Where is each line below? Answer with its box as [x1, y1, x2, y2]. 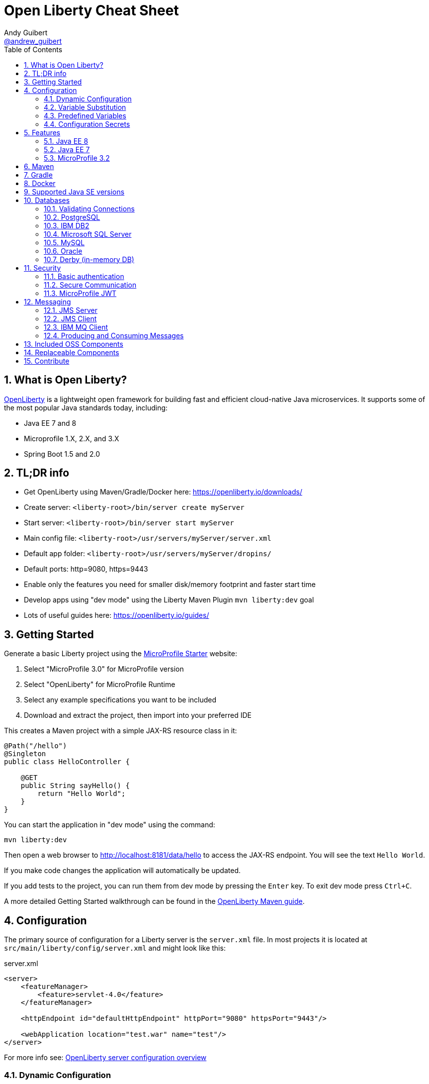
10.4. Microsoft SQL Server [44, 229, 132, 238]
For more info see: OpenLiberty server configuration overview [4, 1053, 207, 1062]
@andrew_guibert [4, 36, 62, 45]
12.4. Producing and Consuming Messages [44, 331, 184, 340]
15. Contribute [24, 356, 70, 365]
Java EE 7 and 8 [24, 418, 77, 427]
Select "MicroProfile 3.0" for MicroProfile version [24, 665, 184, 674]
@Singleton [4, 750, 46, 758]
